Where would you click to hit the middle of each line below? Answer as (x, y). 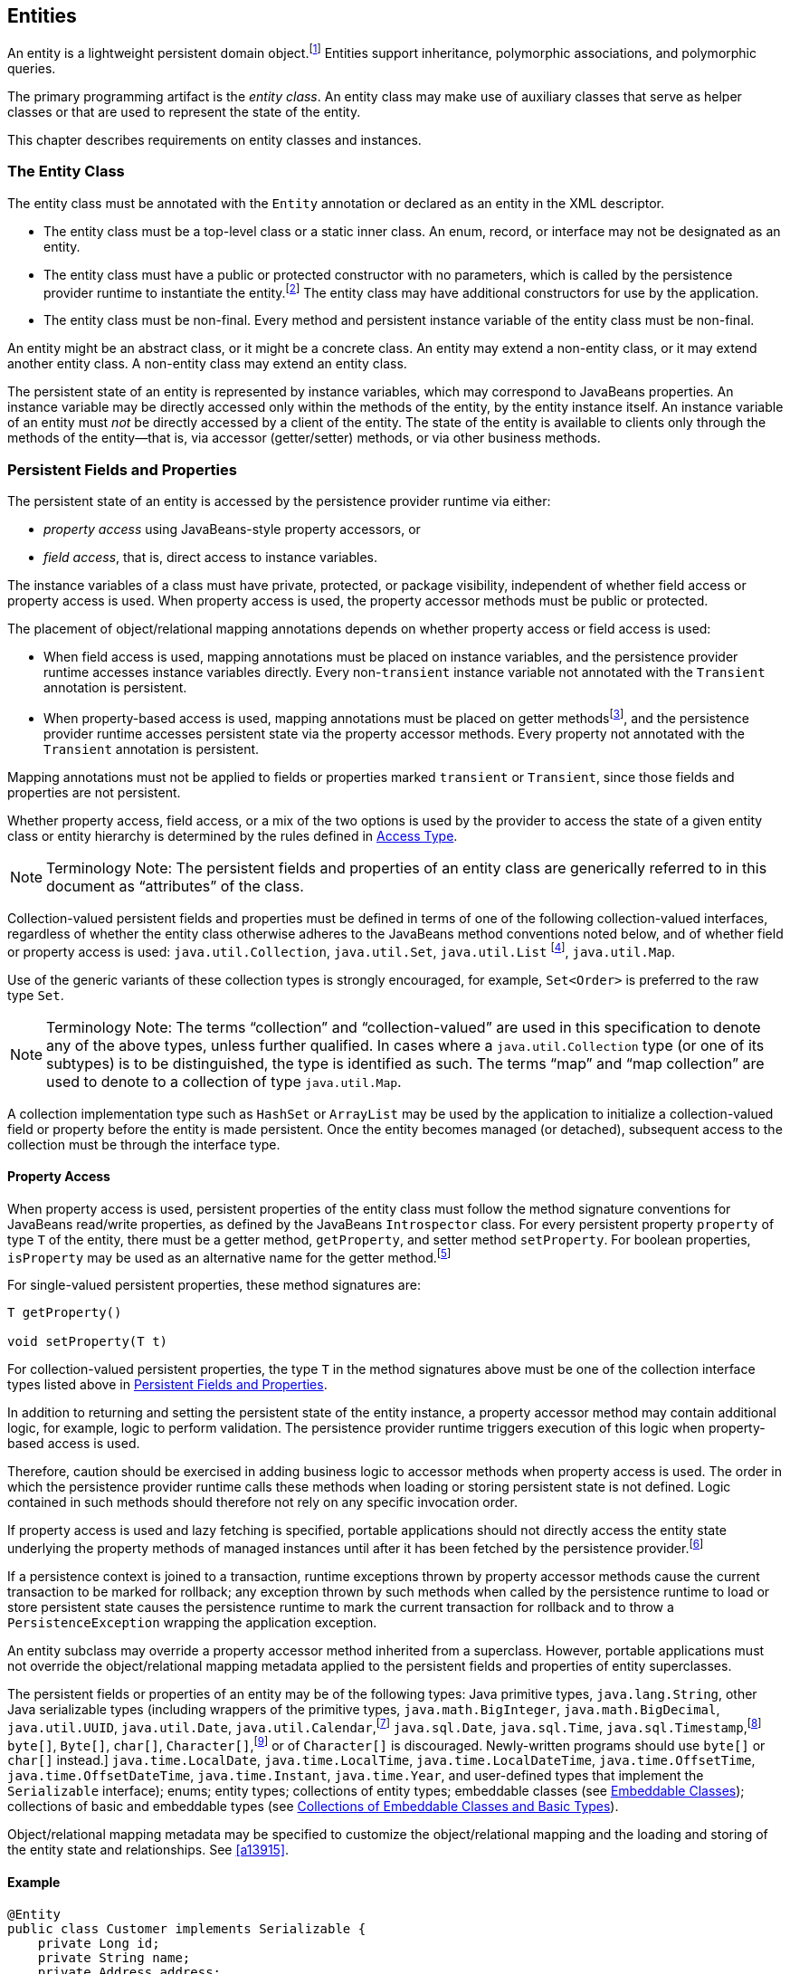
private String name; (114, 1957)
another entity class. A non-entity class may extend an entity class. (207, 364)
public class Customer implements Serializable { (187, 1928)
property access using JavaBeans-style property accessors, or (232, 529)
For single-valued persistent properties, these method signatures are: (214, 1285)
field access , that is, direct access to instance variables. (210, 558)
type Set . (36, 995)
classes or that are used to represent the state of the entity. (184, 112)
